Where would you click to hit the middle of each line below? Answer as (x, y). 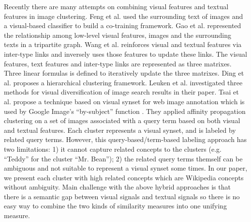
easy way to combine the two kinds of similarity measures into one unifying (115, 206)
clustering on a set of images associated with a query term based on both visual (122, 120)
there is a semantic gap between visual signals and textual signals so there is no (122, 196)
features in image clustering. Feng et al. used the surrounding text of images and (124, 16)
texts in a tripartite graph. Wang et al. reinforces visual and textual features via (123, 44)
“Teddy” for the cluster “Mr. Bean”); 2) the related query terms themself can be (123, 158)
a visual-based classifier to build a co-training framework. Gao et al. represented (123, 25)
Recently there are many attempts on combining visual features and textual (116, 6)
